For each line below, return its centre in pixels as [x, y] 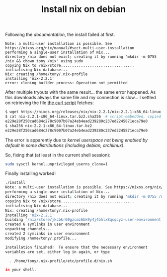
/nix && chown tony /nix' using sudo [44, 61]
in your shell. [21, 270]
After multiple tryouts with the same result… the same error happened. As [81, 92]
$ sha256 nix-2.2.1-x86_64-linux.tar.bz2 [49, 126]
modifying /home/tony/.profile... [41, 238]
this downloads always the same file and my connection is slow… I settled [81, 98]
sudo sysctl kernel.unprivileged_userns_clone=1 [56, 164]
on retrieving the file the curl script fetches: [49, 103]
